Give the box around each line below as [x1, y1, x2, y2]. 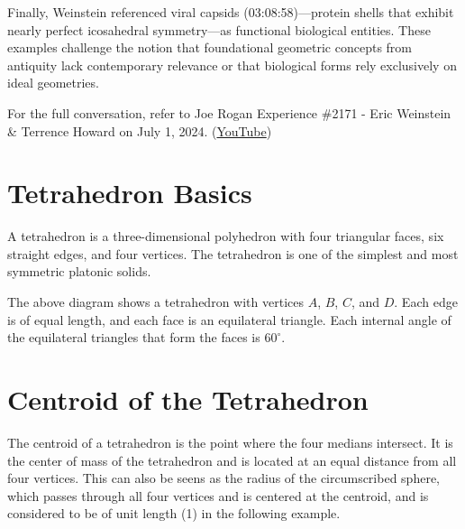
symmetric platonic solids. [7, 262, 151, 281]
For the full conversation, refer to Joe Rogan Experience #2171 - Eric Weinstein [7, 103, 451, 122]
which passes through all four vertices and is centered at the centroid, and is [7, 486, 429, 505]
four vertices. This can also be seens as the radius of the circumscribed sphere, [7, 469, 440, 487]
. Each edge [394, 292, 458, 311]
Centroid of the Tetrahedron [7, 381, 369, 418]
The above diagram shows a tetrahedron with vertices [7, 292, 304, 311]
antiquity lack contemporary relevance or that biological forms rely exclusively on [7, 55, 457, 74]
